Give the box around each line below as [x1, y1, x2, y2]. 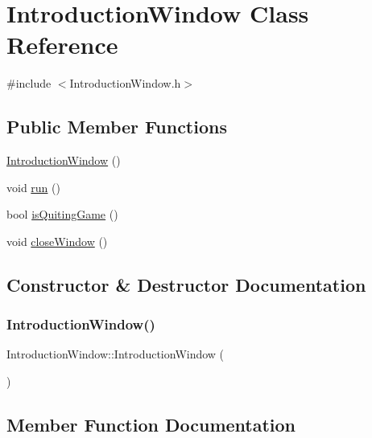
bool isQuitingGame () [6, 206, 118, 223]
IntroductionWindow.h [69, 75, 181, 92]
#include [6, 75, 52, 92]
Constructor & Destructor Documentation [6, 272, 366, 297]
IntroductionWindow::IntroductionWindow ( [6, 346, 225, 362]
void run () [6, 178, 60, 195]
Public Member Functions [6, 114, 227, 139]
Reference [6, 28, 118, 61]
